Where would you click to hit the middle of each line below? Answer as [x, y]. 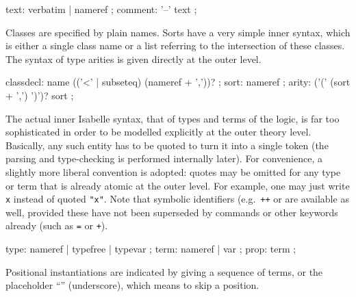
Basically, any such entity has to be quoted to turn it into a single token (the [167, 145]
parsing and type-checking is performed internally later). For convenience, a [164, 158]
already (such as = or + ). [57, 225]
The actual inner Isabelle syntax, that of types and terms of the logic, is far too [173, 118]
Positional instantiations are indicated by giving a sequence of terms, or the [164, 271]
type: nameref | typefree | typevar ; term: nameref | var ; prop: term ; [151, 249]
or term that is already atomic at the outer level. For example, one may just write [178, 185]
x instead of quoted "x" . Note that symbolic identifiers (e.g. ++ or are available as [177, 199]
